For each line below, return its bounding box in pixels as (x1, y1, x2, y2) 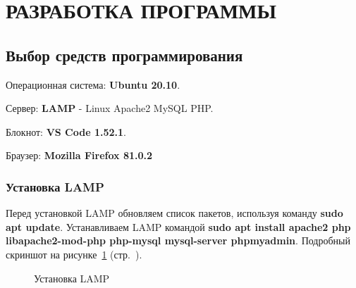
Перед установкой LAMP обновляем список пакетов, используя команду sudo (6, 206, 343, 220)
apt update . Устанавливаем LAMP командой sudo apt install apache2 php (6, 219, 351, 234)
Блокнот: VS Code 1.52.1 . (6, 124, 126, 139)
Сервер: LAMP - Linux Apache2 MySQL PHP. (6, 101, 214, 115)
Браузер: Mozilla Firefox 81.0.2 (6, 148, 153, 163)
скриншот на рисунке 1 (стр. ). (6, 246, 142, 261)
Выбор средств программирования (6, 44, 243, 65)
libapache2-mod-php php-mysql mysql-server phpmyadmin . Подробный (6, 233, 350, 248)
